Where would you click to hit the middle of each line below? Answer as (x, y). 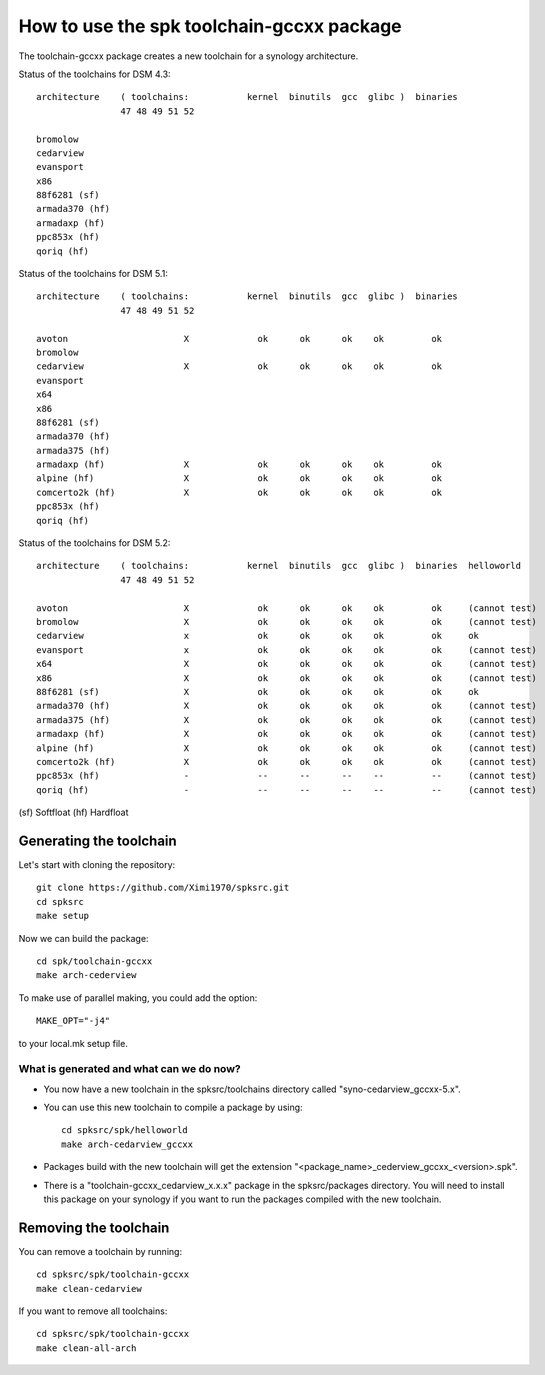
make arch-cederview (86, 975)
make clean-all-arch (86, 1348)
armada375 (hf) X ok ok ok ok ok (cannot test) (286, 719)
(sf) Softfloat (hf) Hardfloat (73, 812)
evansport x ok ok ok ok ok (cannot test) (286, 649)
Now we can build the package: (83, 938)
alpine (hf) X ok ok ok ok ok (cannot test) (286, 748)
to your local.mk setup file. (73, 1043)
